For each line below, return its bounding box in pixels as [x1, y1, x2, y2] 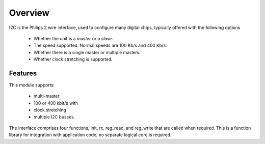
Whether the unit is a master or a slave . [33, 35, 113, 41]
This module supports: [9, 82, 55, 88]
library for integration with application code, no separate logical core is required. [9, 132, 172, 138]
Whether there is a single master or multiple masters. [33, 49, 141, 55]
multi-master [33, 93, 60, 99]
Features [9, 69, 37, 77]
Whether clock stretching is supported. [33, 57, 113, 62]
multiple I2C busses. [33, 114, 75, 120]
